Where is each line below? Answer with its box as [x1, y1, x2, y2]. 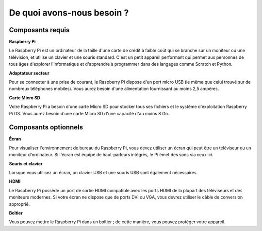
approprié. [9, 201, 30, 207]
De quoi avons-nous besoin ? [9, 7, 129, 18]
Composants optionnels [9, 123, 83, 131]
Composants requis [9, 26, 70, 34]
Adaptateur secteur [9, 70, 49, 76]
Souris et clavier [9, 160, 43, 166]
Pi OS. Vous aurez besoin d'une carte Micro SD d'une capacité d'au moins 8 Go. [9, 110, 169, 116]
